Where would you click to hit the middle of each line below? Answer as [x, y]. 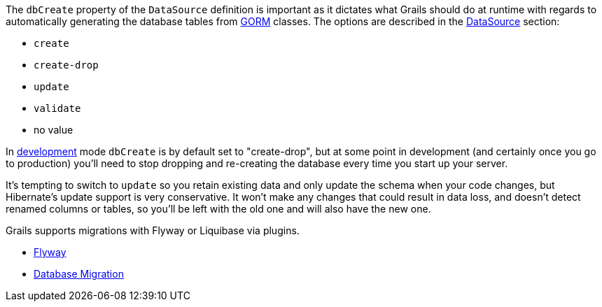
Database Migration [79, 274]
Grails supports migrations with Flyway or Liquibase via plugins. [153, 230]
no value [54, 130]
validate [57, 108]
